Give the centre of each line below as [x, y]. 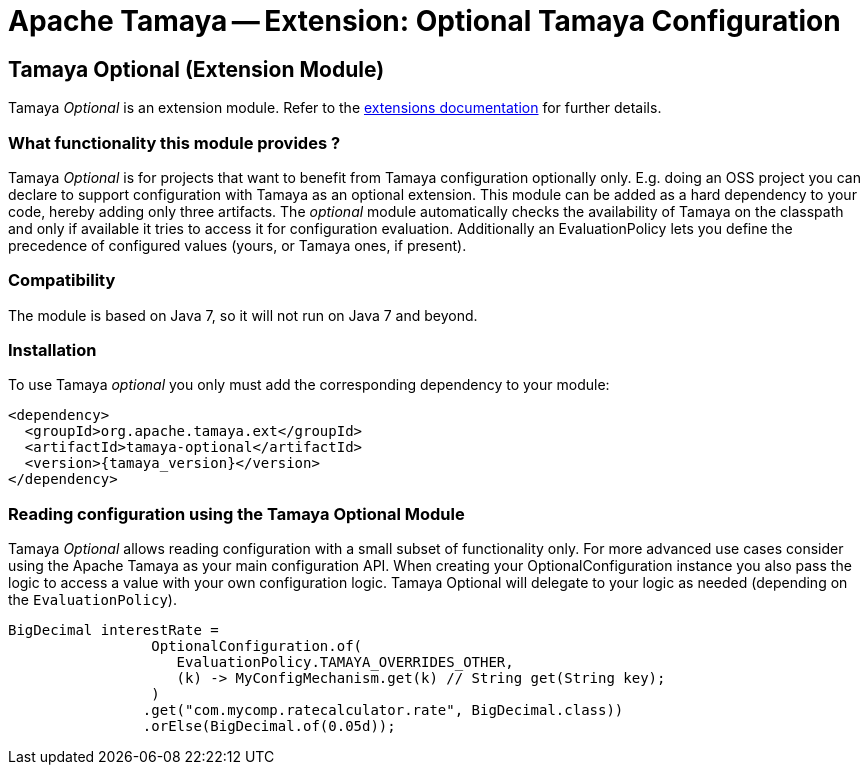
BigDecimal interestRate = [113, 630]
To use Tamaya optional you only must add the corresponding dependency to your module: [309, 385]
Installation [52, 350]
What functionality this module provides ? [174, 142]
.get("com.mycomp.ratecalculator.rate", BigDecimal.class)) [383, 710]
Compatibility [62, 280]
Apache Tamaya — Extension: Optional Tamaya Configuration [424, 21]
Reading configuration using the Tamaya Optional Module [236, 513]
